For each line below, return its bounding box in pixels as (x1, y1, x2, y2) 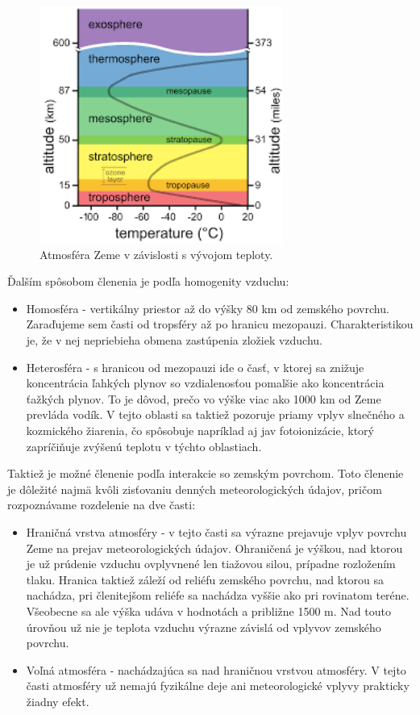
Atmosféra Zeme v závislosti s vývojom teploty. (40, 245, 273, 262)
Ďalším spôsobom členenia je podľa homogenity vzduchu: (7, 273, 289, 290)
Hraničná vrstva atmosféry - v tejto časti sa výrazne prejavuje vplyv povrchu (26, 523, 407, 540)
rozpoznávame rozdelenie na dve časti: (7, 496, 196, 513)
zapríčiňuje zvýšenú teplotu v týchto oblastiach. (26, 437, 262, 454)
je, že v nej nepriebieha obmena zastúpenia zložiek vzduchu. (26, 332, 323, 349)
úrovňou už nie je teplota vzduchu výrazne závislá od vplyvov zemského (26, 618, 381, 635)
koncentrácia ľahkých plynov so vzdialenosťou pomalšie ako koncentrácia (26, 374, 385, 391)
